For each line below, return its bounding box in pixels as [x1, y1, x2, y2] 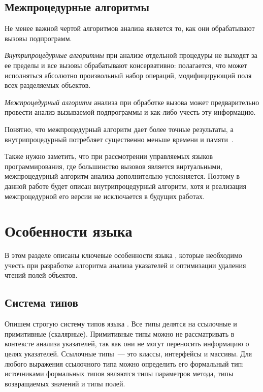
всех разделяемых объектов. [5, 80, 91, 90]
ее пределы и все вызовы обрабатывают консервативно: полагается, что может [5, 59, 247, 70]
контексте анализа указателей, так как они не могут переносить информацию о [5, 338, 249, 349]
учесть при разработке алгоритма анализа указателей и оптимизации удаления [5, 259, 246, 270]
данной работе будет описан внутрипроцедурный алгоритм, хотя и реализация [5, 180, 246, 191]
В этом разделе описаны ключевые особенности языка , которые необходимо [5, 250, 242, 260]
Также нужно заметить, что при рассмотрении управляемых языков [5, 151, 213, 161]
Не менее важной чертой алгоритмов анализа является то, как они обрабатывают [5, 23, 255, 34]
